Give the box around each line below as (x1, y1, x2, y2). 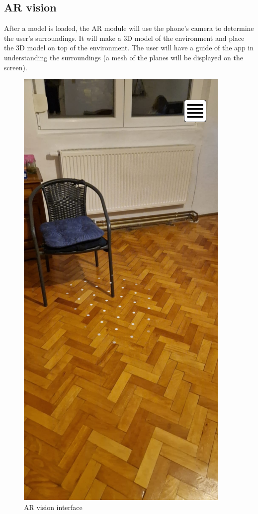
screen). (4, 62, 27, 72)
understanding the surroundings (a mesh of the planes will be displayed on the (4, 52, 243, 62)
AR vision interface (24, 502, 83, 512)
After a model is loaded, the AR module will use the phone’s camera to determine (4, 23, 254, 33)
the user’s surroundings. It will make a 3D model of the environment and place (4, 32, 245, 43)
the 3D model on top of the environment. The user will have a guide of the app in (4, 42, 254, 53)
